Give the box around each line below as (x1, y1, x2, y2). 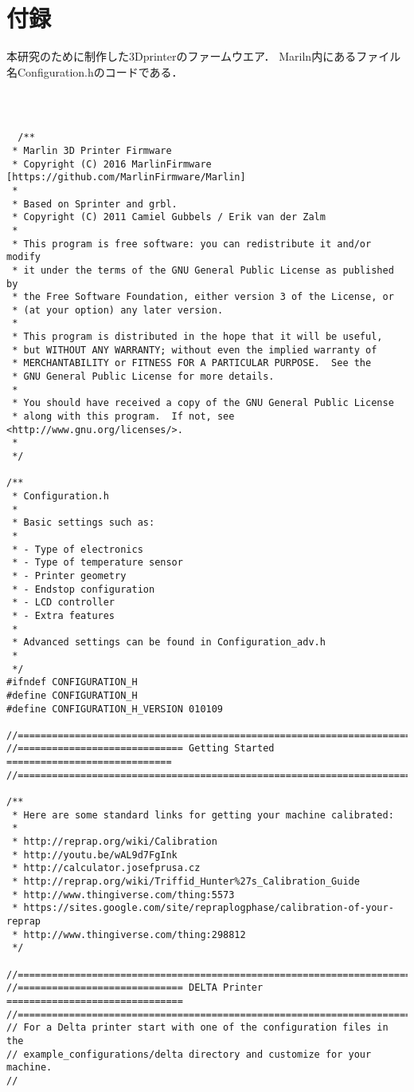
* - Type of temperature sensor (12, 557, 183, 569)
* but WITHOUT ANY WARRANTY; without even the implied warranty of (12, 344, 377, 356)
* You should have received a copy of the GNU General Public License (12, 397, 394, 409)
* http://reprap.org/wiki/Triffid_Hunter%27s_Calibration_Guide (12, 876, 360, 888)
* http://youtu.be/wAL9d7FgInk (12, 849, 178, 861)
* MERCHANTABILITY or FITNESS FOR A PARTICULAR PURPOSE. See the (12, 357, 372, 369)
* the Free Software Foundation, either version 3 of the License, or (12, 291, 394, 303)
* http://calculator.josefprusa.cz (12, 862, 201, 874)
